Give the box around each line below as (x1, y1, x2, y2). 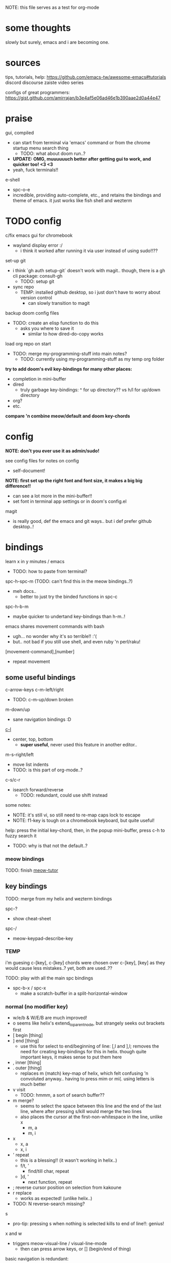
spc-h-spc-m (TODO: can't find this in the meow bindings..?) (5, 578, 133, 584)
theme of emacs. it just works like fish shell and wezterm (12, 197, 132, 204)
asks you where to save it (20, 325, 74, 331)
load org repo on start (5, 340, 51, 347)
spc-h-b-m (5, 603, 29, 609)
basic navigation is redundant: (5, 1255, 69, 1261)
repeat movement (12, 658, 50, 664)
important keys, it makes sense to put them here (20, 1054, 122, 1060)
